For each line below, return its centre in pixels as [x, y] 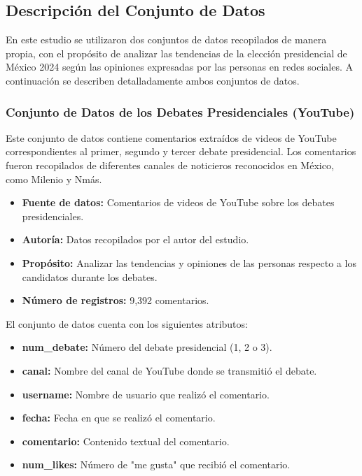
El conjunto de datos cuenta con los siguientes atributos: [127, 323]
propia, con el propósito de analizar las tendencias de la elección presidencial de [176, 53]
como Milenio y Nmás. [54, 179]
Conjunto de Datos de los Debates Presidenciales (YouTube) [180, 111]
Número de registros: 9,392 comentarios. [116, 300]
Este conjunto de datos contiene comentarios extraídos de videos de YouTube [171, 137]
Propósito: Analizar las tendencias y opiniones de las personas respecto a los [189, 262]
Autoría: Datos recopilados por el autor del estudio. [135, 239]
